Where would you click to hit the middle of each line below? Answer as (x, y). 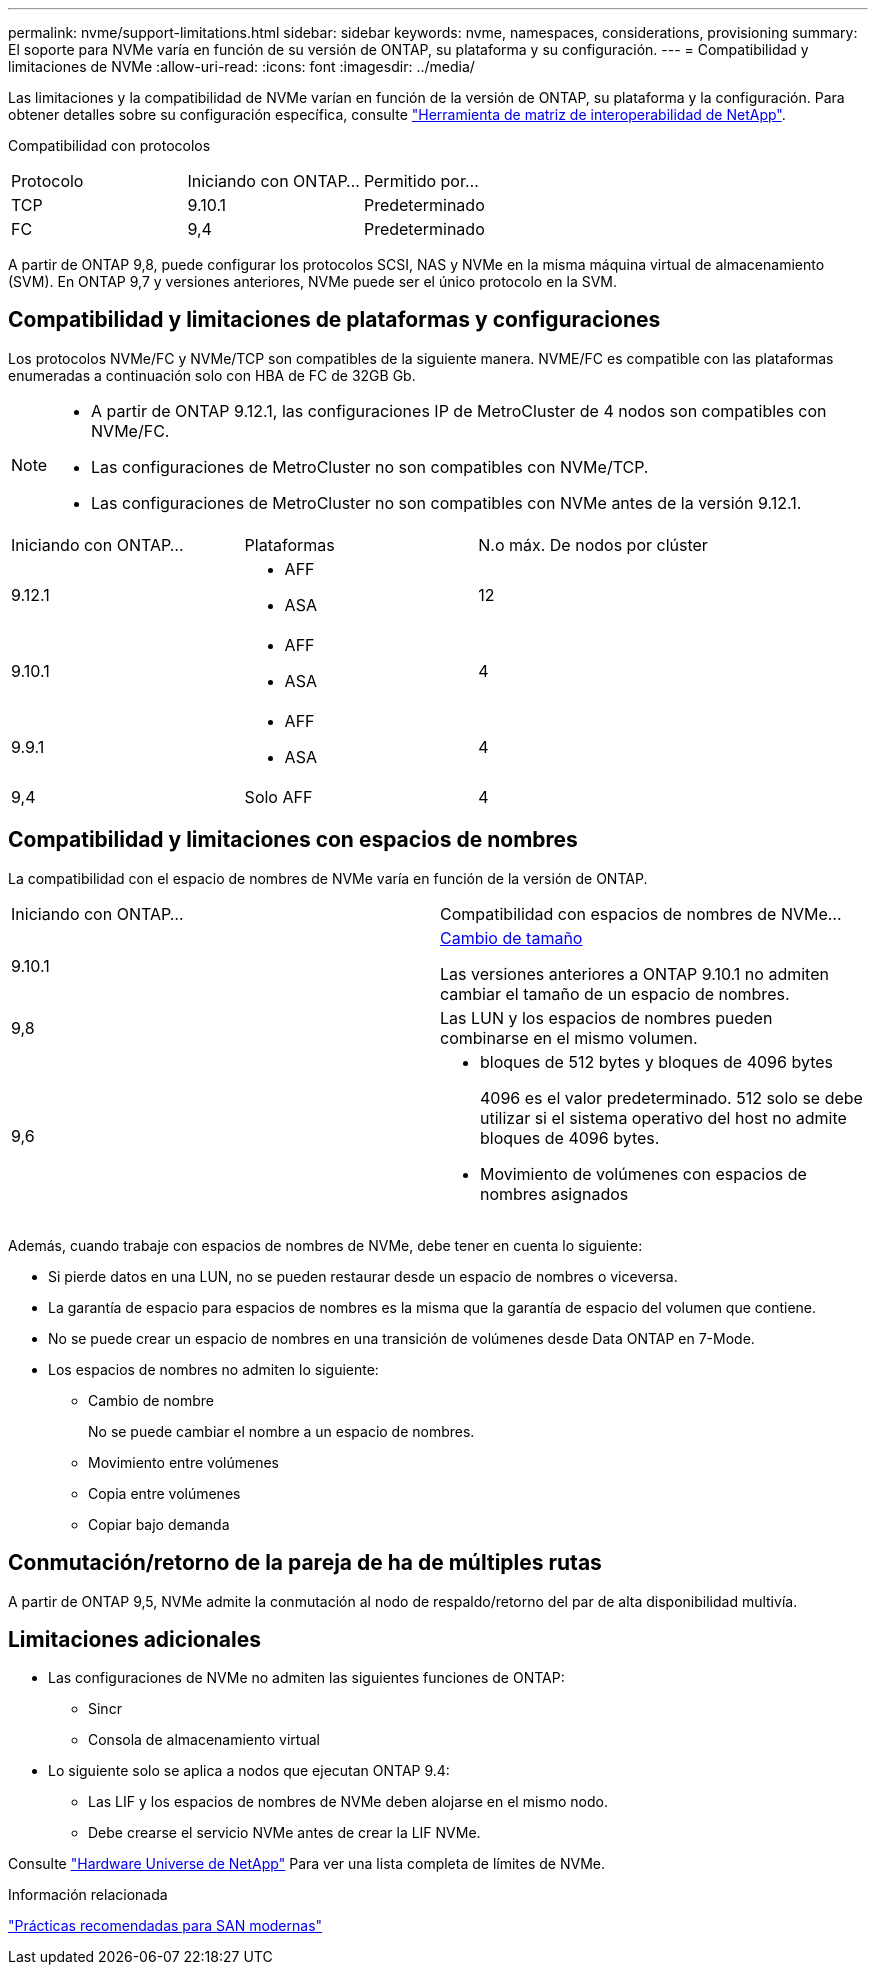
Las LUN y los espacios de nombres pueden (606, 1017)
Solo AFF (278, 796)
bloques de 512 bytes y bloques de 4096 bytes (656, 1061)
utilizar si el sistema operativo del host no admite (663, 1117)
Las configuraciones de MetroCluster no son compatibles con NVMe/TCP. (370, 466)
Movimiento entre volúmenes (183, 1462)
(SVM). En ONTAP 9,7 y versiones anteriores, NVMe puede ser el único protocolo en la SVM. (313, 281)
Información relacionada (88, 1895)
